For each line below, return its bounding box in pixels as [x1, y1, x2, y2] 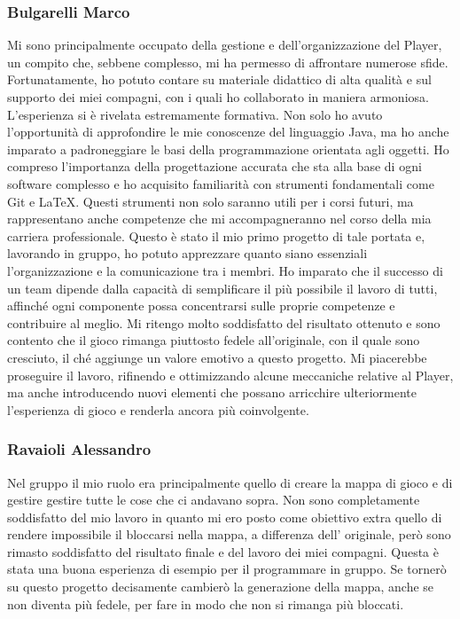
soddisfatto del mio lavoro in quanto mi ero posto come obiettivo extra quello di [7, 507, 442, 526]
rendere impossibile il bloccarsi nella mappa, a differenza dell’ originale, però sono [7, 525, 451, 544]
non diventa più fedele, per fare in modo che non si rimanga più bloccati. [7, 594, 404, 613]
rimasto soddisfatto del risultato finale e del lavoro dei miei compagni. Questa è [7, 542, 439, 560]
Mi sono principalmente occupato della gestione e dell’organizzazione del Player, [7, 35, 442, 54]
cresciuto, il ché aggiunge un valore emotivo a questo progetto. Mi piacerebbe [7, 348, 427, 366]
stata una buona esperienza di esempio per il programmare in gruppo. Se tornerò [7, 560, 447, 578]
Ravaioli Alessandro [7, 438, 152, 460]
